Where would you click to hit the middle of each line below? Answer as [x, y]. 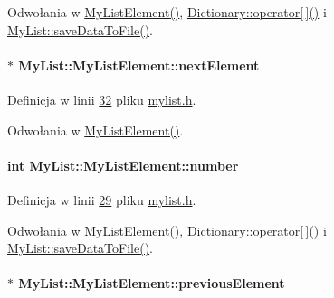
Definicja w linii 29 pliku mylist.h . [102, 199]
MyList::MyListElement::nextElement [139, 65]
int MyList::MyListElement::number [123, 165]
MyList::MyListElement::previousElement [152, 283]
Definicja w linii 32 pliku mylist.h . [102, 99]
